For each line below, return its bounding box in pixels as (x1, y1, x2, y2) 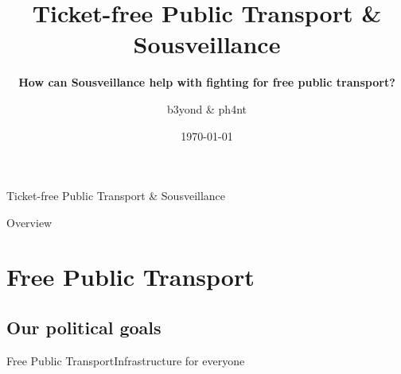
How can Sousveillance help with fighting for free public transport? (18, 74, 395, 91)
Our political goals (6, 315, 162, 340)
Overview (6, 214, 53, 230)
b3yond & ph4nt (167, 100, 247, 117)
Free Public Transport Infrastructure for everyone (6, 352, 245, 368)
